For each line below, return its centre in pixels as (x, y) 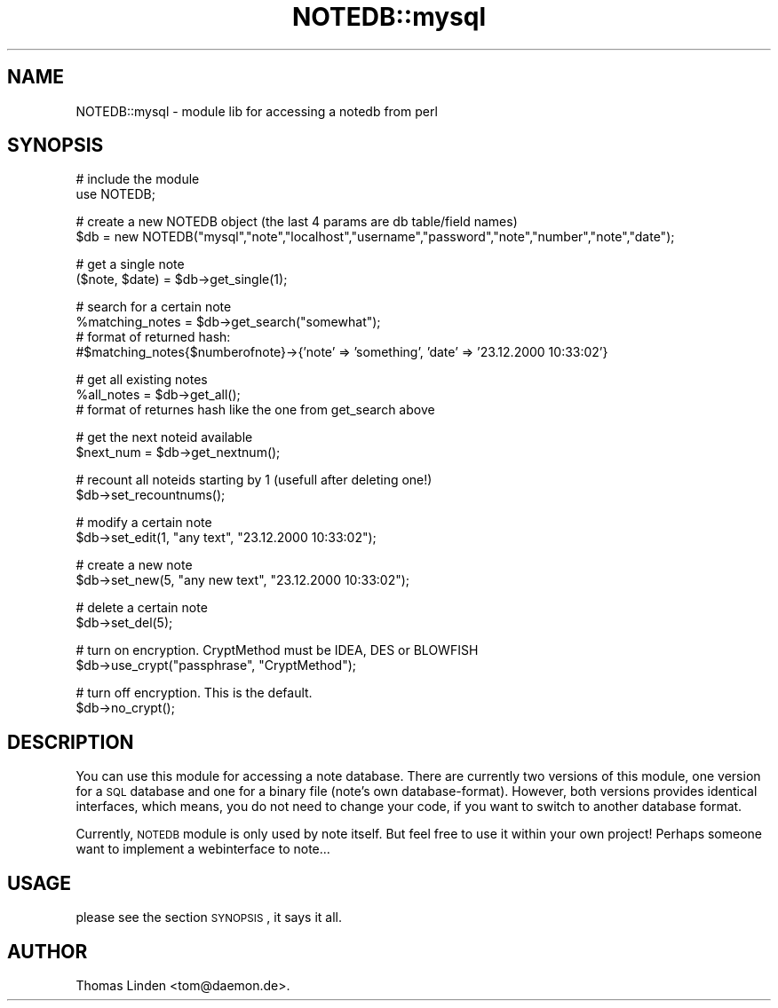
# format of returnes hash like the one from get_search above (255, 410)
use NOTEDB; (115, 194)
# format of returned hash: (153, 337)
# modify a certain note (144, 523)
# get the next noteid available (164, 437)
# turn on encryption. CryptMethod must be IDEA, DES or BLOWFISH (277, 650)
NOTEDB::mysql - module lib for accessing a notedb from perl (257, 111)
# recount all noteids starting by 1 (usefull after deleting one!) (254, 480)
